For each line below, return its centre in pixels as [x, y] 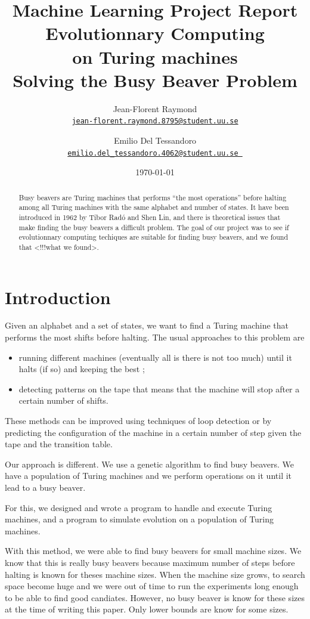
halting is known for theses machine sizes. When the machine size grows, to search [155, 574]
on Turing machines [155, 56]
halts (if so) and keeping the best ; [82, 369]
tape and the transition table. [59, 444]
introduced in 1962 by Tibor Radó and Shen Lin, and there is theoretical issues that [150, 217]
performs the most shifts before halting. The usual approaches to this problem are [155, 337]
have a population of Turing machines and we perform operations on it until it [148, 476]
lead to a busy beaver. [45, 487]
